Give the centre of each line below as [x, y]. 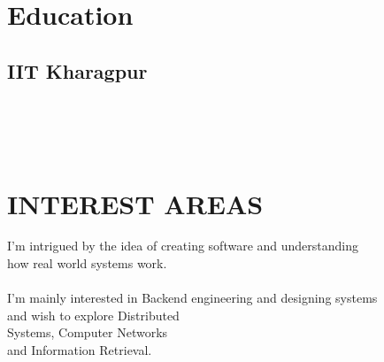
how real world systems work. [87, 263]
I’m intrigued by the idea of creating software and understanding [183, 246]
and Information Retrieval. [80, 350]
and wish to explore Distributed [93, 315]
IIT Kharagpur [77, 70]
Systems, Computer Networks [88, 332]
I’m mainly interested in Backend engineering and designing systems [192, 298]
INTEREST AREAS [135, 203]
